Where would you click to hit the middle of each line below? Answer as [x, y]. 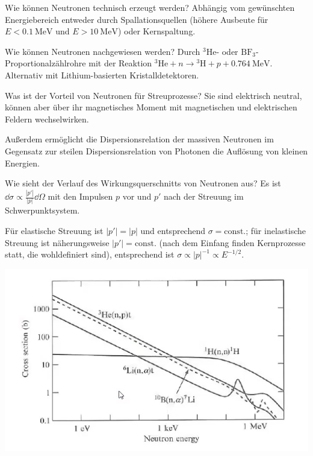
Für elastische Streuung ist [54, 230]
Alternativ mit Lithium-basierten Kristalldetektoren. [102, 74]
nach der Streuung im [203, 196]
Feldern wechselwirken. [47, 119]
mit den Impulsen [80, 196]
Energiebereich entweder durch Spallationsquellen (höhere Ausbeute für [137, 19]
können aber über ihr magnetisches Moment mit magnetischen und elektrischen [151, 107]
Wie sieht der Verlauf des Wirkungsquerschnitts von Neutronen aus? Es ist [143, 183]
